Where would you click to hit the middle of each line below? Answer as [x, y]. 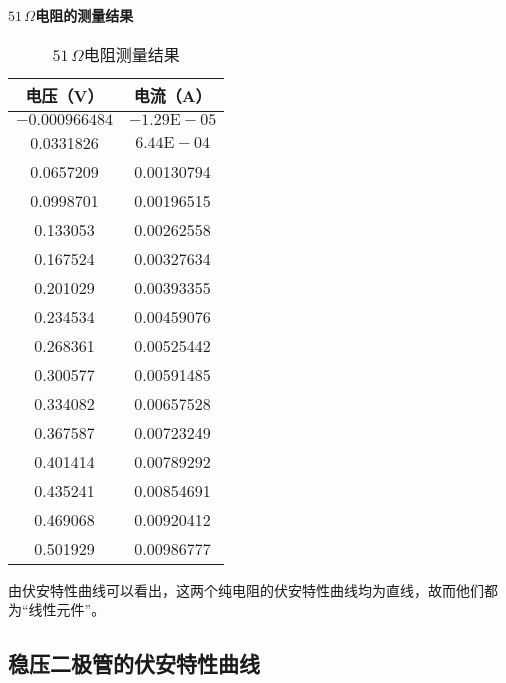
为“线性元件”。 [57, 609]
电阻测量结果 [131, 54]
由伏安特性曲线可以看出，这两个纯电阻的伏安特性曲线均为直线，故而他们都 [253, 589]
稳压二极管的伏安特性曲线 [134, 663]
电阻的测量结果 [84, 15]
